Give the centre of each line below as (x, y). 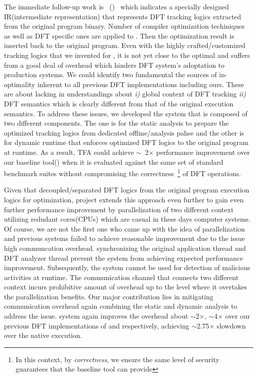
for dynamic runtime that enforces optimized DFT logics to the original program (126, 142)
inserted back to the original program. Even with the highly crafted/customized (125, 45)
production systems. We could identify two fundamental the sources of (110, 74)
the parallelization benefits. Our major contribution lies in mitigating (109, 296)
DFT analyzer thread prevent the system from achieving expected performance (124, 258)
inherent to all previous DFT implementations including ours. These (141, 84)
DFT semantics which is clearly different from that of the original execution (119, 103)
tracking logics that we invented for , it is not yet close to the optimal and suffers (127, 55)
